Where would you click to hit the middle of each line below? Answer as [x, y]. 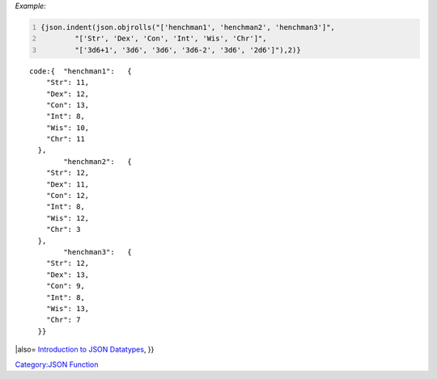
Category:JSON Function [57, 364]
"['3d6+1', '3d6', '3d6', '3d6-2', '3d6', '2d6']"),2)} [187, 50]
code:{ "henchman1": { [81, 71]
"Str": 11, [68, 82]
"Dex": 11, [68, 184]
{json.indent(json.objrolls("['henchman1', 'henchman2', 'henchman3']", [188, 27]
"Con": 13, [68, 105]
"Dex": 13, [68, 274]
